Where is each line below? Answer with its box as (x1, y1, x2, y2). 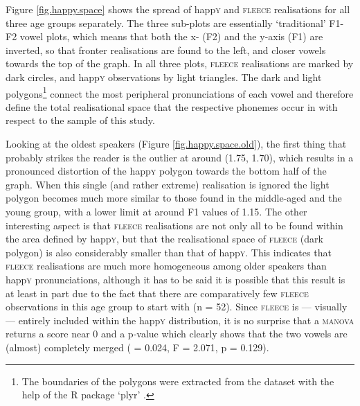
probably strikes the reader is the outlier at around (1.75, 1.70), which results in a (6, 150, 354, 164)
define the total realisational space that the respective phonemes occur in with (6, 99, 338, 114)
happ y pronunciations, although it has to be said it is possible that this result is (6, 272, 345, 286)
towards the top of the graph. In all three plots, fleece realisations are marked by (6, 56, 354, 71)
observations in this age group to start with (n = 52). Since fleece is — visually (6, 299, 348, 314)
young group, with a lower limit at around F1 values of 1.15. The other (6, 204, 307, 218)
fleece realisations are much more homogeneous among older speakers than (6, 258, 327, 273)
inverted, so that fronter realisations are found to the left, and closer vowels (6, 42, 326, 57)
